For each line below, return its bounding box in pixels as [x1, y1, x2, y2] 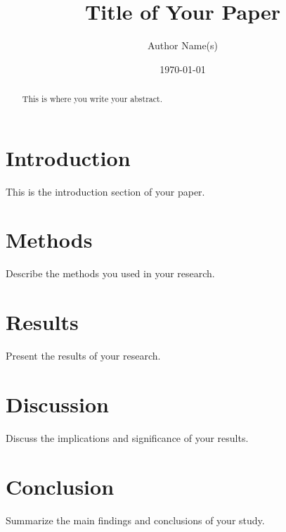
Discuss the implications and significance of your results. [6, 430, 249, 445]
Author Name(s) [147, 38, 219, 53]
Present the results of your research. [6, 348, 161, 363]
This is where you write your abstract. [22, 93, 162, 105]
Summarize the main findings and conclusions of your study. [6, 512, 265, 527]
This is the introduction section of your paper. [6, 184, 205, 198]
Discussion [6, 389, 109, 418]
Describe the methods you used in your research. [6, 266, 215, 281]
